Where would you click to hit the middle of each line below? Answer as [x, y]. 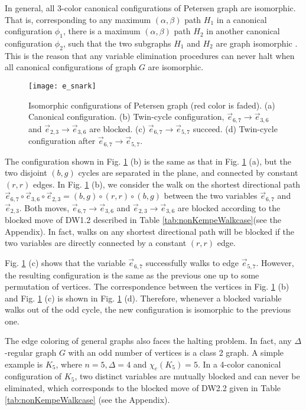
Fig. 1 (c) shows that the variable [65, 263]
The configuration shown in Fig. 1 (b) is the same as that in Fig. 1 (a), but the [148, 161]
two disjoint [26, 173]
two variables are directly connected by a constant [96, 243]
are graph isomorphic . [257, 43]
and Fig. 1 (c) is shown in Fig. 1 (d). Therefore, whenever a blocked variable [143, 298]
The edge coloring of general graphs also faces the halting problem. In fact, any [148, 341]
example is [24, 364]
